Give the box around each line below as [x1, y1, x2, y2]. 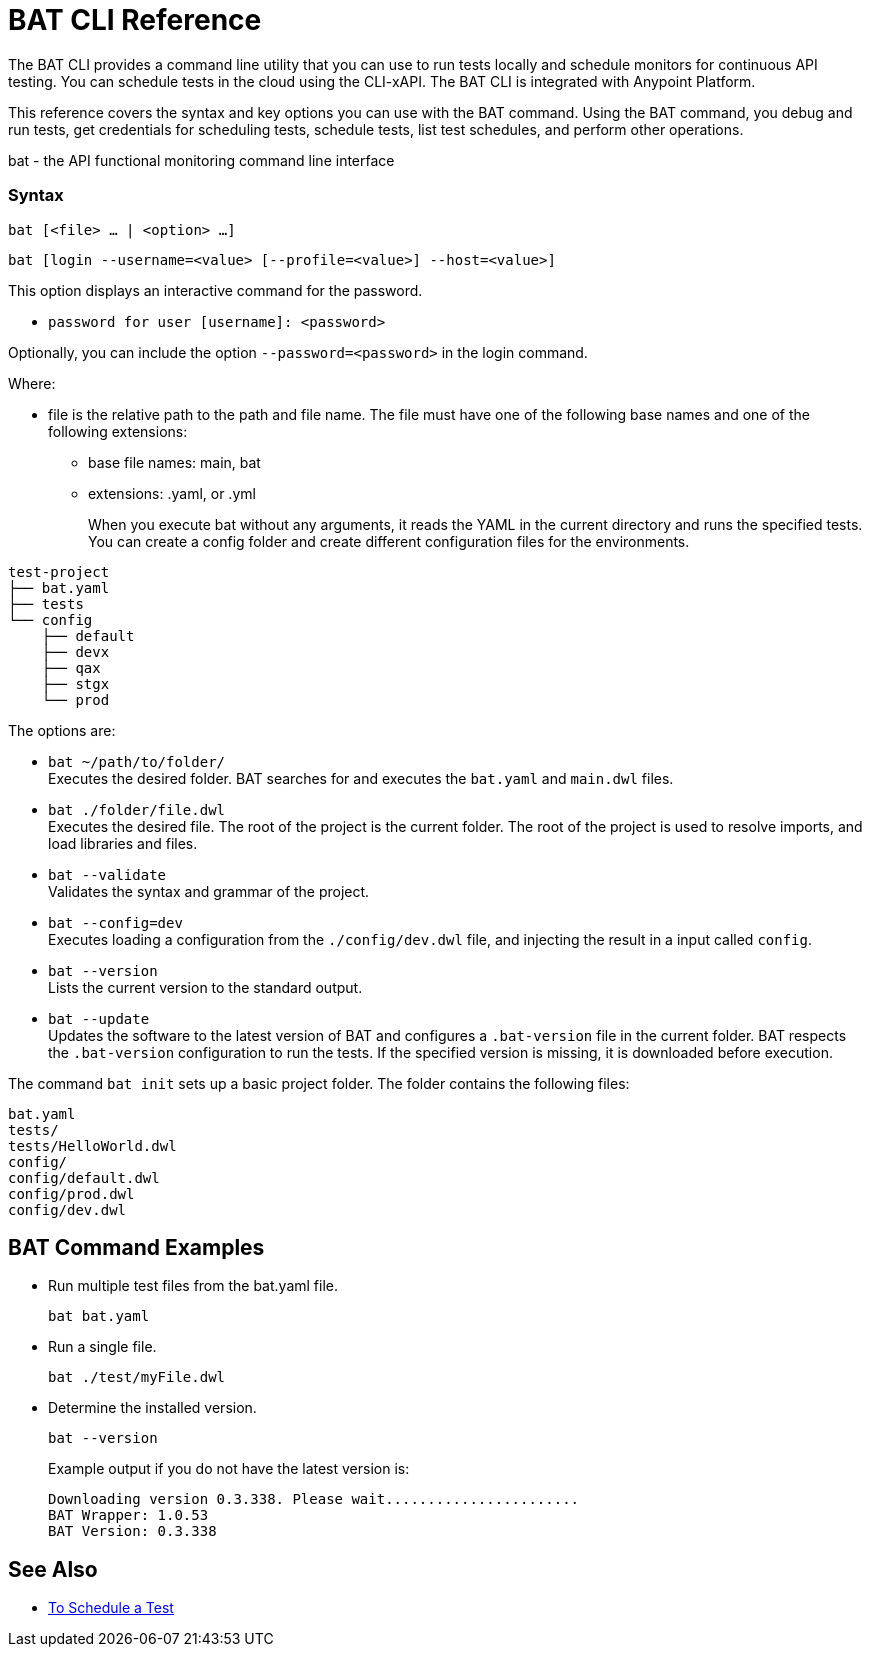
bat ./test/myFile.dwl [48, 1369, 226, 1386]
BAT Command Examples [8, 1234, 265, 1260]
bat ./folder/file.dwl [48, 801, 226, 818]
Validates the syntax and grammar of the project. [48, 882, 370, 900]
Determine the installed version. [48, 1399, 257, 1417]
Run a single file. [48, 1338, 157, 1356]
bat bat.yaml [48, 1308, 150, 1325]
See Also [8, 1556, 98, 1582]
